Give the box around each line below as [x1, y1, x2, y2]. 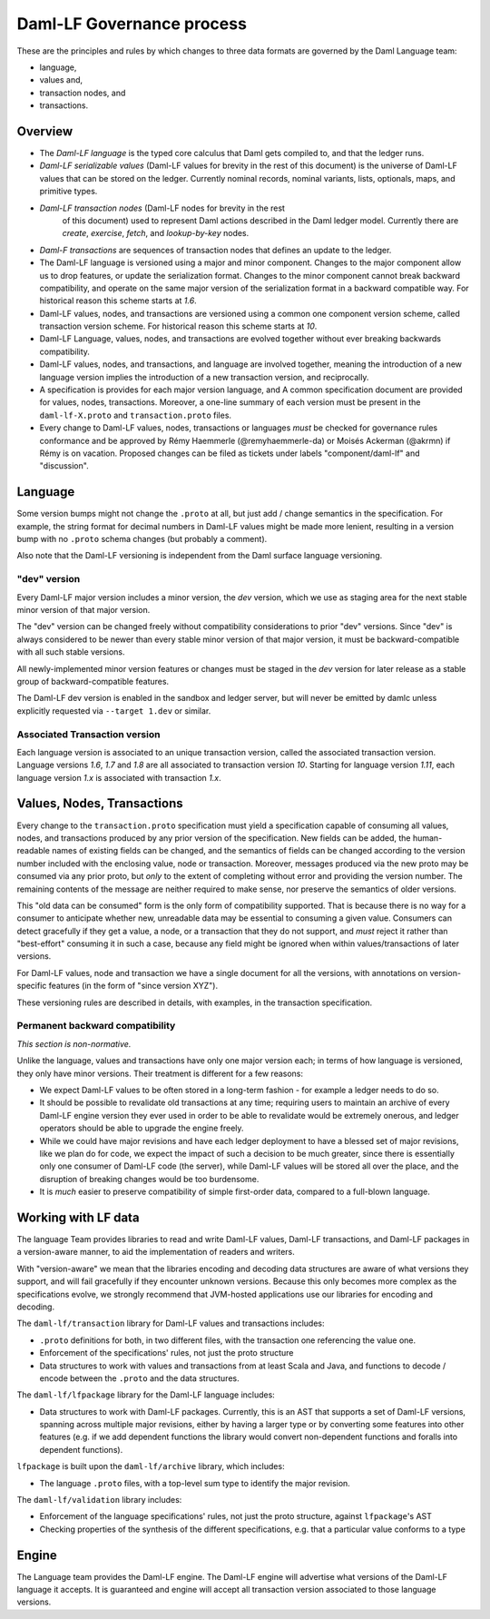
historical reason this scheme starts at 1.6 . [39, 295, 197, 306]
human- [412, 832, 443, 844]
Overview [16, 123, 73, 139]
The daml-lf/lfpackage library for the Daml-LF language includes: [16, 1389, 276, 1400]
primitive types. [39, 186, 98, 197]
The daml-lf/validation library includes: [16, 1495, 182, 1505]
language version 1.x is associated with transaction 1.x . [16, 772, 221, 783]
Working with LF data [16, 1209, 140, 1225]
